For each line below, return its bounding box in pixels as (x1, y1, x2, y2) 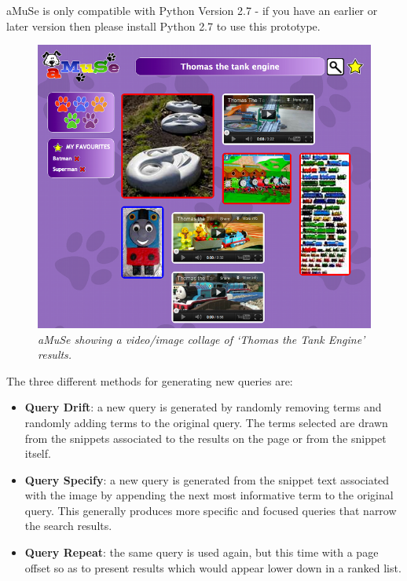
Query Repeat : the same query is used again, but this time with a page (24, 544, 379, 561)
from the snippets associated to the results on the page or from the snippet (24, 429, 387, 446)
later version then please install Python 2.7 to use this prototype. (6, 17, 321, 34)
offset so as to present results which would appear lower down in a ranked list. (24, 559, 401, 576)
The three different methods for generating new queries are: (6, 372, 293, 389)
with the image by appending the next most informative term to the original (24, 487, 394, 503)
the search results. (24, 517, 112, 534)
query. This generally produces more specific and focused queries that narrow (24, 502, 397, 518)
